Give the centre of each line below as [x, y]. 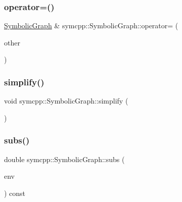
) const [15, 193]
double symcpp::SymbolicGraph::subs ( [64, 159]
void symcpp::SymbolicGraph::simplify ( [66, 101]
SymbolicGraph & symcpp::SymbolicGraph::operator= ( [91, 26]
